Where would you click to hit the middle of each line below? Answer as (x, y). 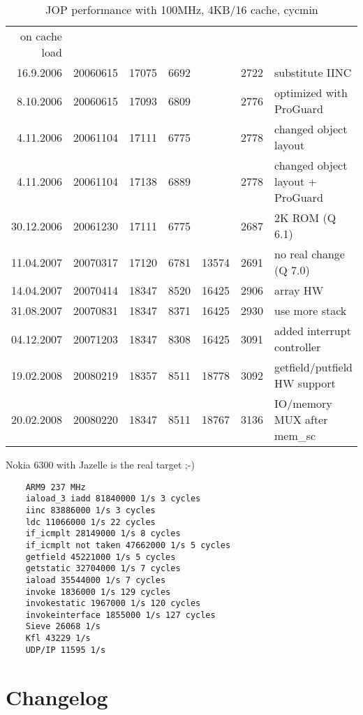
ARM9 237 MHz (55, 487)
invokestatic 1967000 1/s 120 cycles (113, 604)
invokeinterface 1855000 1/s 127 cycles (120, 615)
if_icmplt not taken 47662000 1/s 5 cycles (128, 545)
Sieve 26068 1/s (63, 627)
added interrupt (312, 331)
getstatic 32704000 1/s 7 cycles (103, 569)
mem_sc (295, 435)
